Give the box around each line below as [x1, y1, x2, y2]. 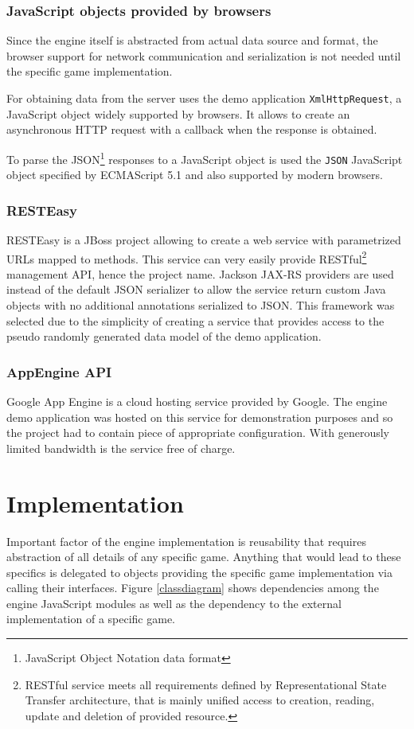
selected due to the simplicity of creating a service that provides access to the [6, 312, 385, 329]
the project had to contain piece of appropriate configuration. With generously [6, 424, 389, 441]
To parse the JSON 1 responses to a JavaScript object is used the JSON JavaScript [6, 148, 403, 167]
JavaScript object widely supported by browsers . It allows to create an [6, 105, 350, 122]
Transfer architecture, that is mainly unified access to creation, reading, [25, 692, 375, 708]
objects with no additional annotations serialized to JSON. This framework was [6, 297, 395, 313]
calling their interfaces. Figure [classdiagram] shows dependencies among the [6, 579, 379, 596]
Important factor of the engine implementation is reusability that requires [6, 532, 366, 549]
